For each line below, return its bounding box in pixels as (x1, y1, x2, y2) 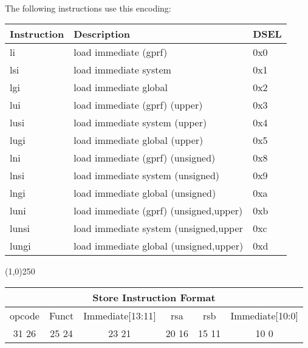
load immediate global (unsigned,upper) (74, 239, 244, 253)
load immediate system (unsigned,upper (74, 221, 243, 236)
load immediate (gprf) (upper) (74, 98, 203, 112)
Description (74, 27, 130, 41)
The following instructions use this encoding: (5, 1, 171, 14)
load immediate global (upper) (74, 133, 204, 148)
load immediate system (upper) (74, 115, 207, 130)
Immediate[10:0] (230, 308, 298, 322)
